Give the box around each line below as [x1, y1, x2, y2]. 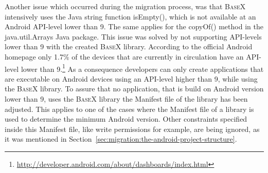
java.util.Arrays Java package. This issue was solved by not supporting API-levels [5, 31, 262, 42]
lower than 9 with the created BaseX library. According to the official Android [5, 41, 253, 52]
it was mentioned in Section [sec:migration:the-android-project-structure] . [5, 133, 237, 144]
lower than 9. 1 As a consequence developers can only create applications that [21, 62, 264, 74]
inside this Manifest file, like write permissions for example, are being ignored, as [5, 123, 260, 134]
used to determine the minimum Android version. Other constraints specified [5, 113, 247, 124]
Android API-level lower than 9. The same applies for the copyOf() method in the [5, 21, 263, 32]
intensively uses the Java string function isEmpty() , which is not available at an [5, 11, 256, 22]
